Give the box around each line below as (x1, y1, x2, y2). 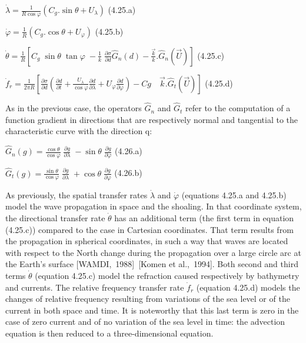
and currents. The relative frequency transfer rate (5, 281, 184, 293)
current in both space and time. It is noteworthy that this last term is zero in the (5, 304, 299, 316)
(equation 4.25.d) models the (196, 281, 300, 293)
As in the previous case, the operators (5, 102, 142, 114)
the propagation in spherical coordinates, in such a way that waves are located (5, 235, 288, 247)
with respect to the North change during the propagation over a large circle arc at (5, 246, 301, 258)
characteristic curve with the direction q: (5, 125, 152, 137)
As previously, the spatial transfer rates (5, 188, 148, 201)
